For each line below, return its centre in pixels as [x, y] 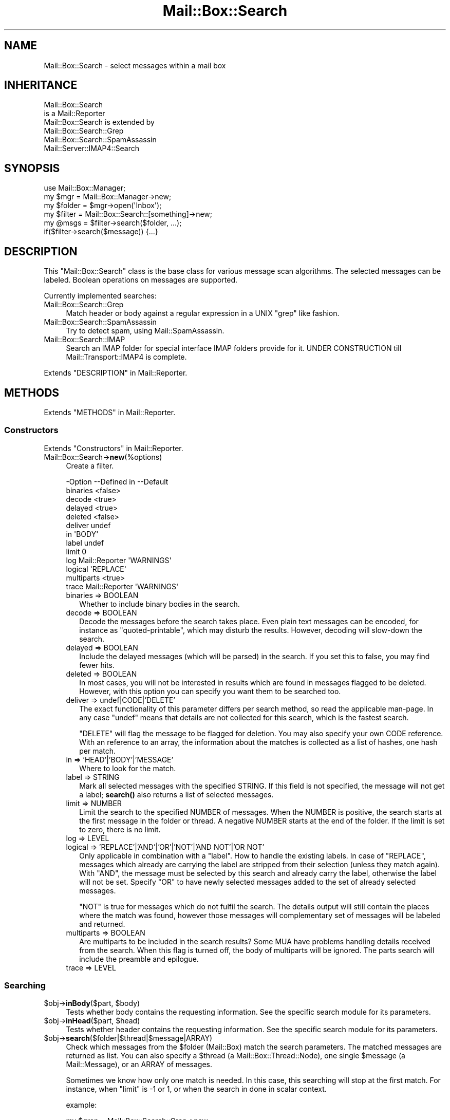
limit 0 [76, 551]
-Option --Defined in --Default [117, 481]
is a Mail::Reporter [74, 114]
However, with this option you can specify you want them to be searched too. [210, 691]
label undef [85, 543]
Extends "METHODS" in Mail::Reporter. [110, 412]
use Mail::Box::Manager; [85, 188]
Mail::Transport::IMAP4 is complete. [126, 357]
